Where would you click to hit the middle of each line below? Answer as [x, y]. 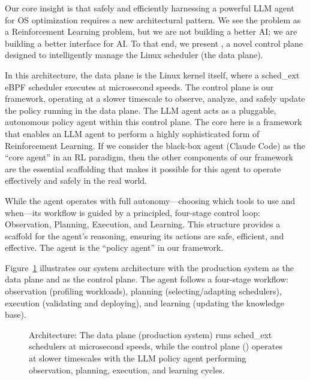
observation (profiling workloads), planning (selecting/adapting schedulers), [143, 291]
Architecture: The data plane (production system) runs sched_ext [151, 334]
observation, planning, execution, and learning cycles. [127, 370]
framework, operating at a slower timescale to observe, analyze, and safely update [155, 98]
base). [16, 314]
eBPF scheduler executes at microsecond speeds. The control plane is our [139, 86]
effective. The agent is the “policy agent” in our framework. [114, 247]
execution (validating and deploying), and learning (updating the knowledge [145, 303]
